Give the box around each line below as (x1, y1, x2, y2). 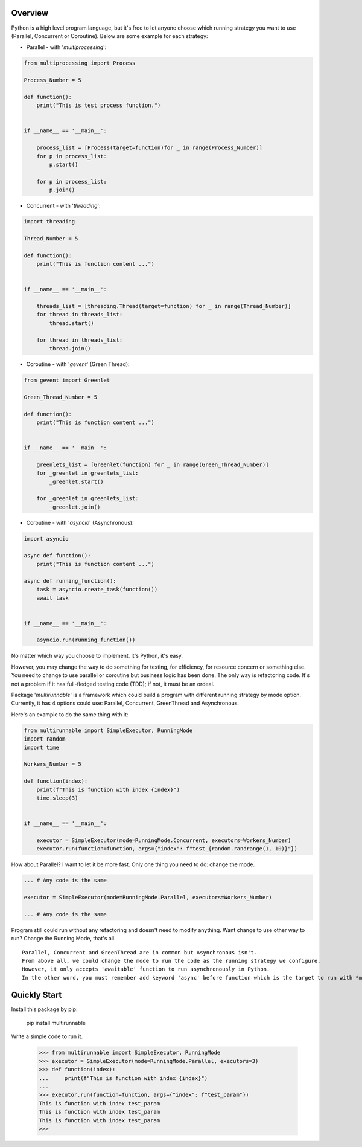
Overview (11, 8, 49, 18)
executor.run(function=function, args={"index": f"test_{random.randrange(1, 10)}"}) (36, 846, 298, 852)
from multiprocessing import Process (24, 60, 136, 66)
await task (36, 594, 69, 601)
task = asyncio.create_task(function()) (36, 586, 158, 593)
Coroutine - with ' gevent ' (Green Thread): (26, 360, 130, 368)
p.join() (49, 187, 75, 193)
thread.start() (49, 320, 95, 326)
